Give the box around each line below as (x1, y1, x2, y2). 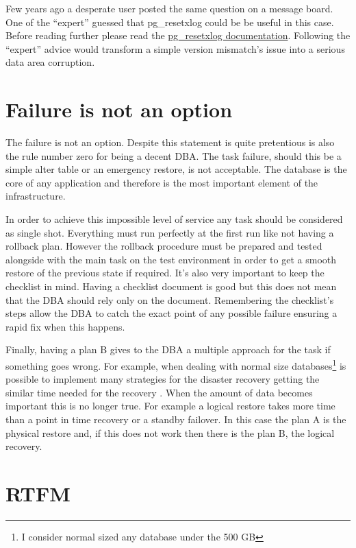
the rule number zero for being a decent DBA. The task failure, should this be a (5, 148, 342, 163)
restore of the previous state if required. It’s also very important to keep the (5, 265, 325, 280)
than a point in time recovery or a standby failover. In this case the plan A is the (5, 412, 346, 427)
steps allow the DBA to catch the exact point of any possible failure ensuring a (5, 306, 338, 320)
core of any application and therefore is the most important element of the (5, 175, 318, 189)
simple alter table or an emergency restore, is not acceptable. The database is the (5, 162, 347, 176)
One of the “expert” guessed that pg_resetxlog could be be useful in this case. (5, 14, 334, 29)
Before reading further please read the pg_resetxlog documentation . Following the (5, 28, 351, 43)
